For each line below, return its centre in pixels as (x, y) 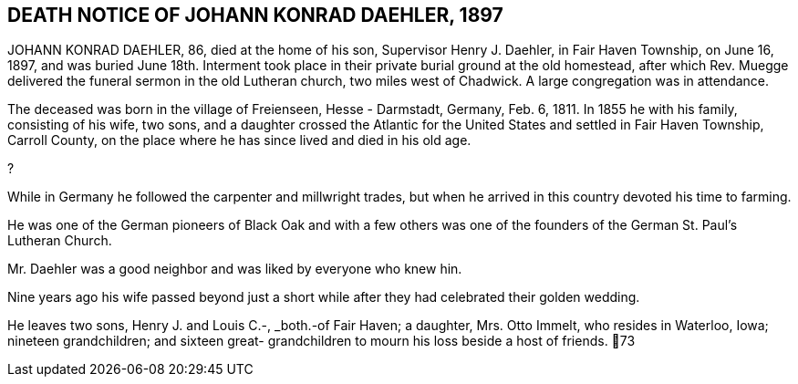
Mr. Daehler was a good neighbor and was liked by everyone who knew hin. (235, 269)
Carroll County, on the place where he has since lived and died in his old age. (239, 140)
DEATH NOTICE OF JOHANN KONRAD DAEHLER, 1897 (255, 15)
